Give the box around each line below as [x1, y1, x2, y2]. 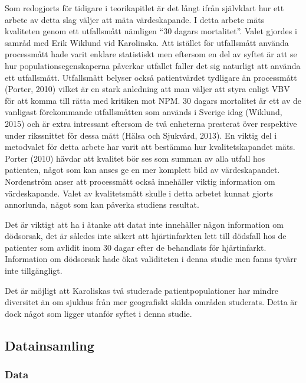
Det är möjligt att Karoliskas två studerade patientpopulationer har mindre [5, 284, 278, 296]
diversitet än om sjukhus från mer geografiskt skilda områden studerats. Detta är [5, 296, 298, 308]
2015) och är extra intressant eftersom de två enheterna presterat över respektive [5, 117, 297, 129]
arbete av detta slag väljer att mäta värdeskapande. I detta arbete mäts [5, 13, 265, 25]
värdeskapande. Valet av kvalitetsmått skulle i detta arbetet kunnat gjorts [5, 186, 274, 199]
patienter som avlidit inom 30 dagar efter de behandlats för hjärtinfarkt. [5, 241, 266, 253]
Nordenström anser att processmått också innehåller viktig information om [5, 175, 275, 187]
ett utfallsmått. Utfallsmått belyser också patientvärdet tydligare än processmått [5, 71, 297, 83]
